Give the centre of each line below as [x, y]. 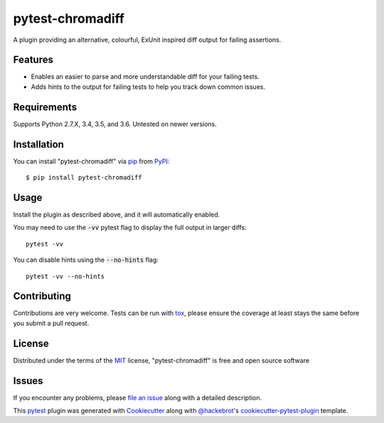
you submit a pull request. [51, 323]
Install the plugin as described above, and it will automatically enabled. [117, 214]
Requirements [45, 107]
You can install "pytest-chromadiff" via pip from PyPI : [91, 161]
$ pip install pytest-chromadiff [84, 178]
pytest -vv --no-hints [65, 276]
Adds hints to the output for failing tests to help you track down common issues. [148, 87]
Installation [38, 144]
